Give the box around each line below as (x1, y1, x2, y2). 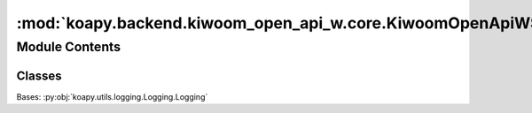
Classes (16, 68, 62, 83)
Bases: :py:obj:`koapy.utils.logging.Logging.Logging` (16, 91, 208, 102)
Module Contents (16, 39, 121, 55)
